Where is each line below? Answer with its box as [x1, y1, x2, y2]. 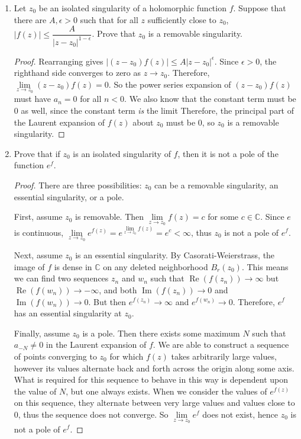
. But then [88, 295, 127, 307]
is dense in [54, 260, 92, 273]
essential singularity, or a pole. [14, 190, 124, 203]
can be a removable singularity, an [154, 178, 279, 191]
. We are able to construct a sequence [153, 338, 289, 351]
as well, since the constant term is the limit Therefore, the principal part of [21, 104, 294, 116]
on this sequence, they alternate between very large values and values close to [14, 396, 295, 409]
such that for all [80, 13, 138, 25]
